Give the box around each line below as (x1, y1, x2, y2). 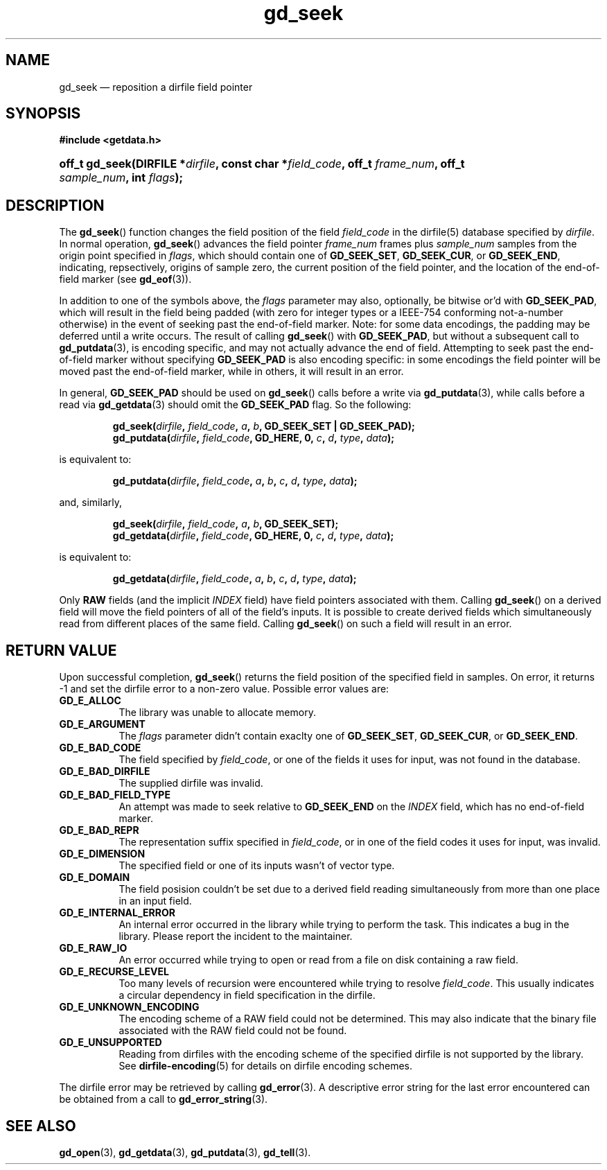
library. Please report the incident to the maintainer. (118, 930, 353, 943)
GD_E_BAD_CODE (59, 742, 141, 754)
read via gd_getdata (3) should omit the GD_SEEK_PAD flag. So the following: (59, 399, 412, 411)
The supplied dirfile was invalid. (118, 777, 263, 789)
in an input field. (118, 895, 192, 907)
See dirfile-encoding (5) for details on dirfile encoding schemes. (118, 1060, 413, 1072)
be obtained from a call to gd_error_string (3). (59, 1093, 268, 1106)
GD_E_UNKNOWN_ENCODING (59, 1001, 200, 1013)
